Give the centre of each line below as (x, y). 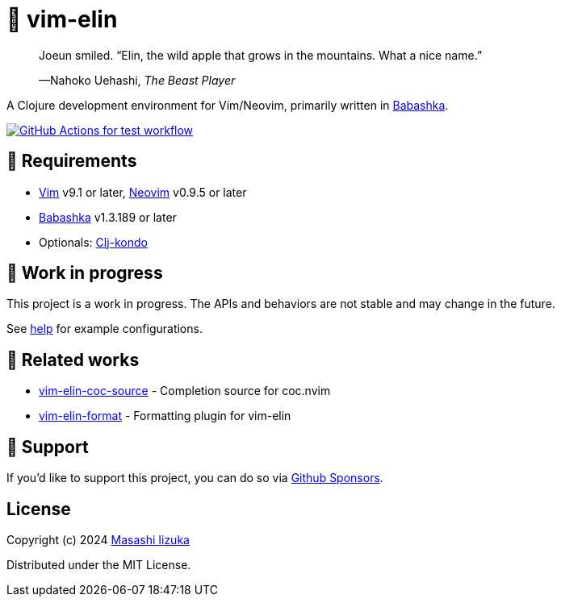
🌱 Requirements (72, 161)
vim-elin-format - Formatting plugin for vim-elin (165, 416)
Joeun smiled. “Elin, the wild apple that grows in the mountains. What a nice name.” (261, 55)
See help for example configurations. (105, 329)
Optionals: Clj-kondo (93, 242)
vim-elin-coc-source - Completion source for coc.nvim (185, 391)
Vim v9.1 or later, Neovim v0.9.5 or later (143, 192)
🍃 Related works (73, 360)
